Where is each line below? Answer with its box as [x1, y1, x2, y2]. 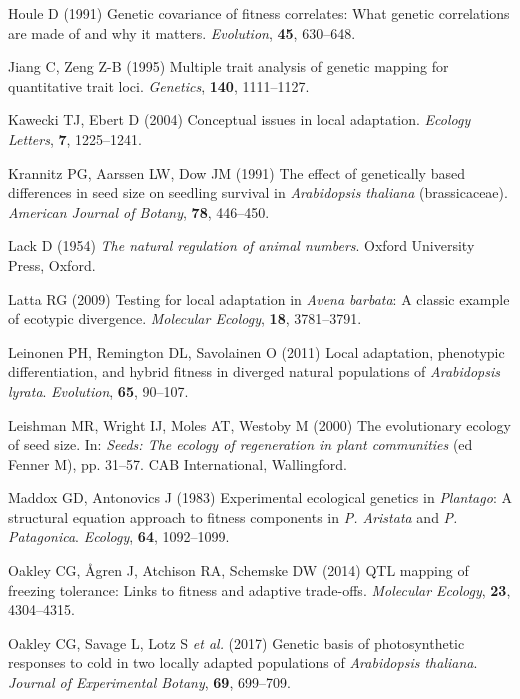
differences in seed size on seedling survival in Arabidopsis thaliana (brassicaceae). [8, 182, 508, 203]
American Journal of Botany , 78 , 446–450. [8, 201, 270, 222]
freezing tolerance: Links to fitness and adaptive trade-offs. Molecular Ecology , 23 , [8, 579, 511, 600]
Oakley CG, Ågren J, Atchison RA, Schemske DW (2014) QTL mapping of [8, 560, 469, 581]
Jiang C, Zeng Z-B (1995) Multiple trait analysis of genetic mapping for [8, 56, 449, 77]
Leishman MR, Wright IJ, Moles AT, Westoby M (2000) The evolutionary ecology [8, 414, 511, 435]
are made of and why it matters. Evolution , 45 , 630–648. [8, 22, 356, 43]
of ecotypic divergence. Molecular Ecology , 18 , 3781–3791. [8, 308, 362, 329]
